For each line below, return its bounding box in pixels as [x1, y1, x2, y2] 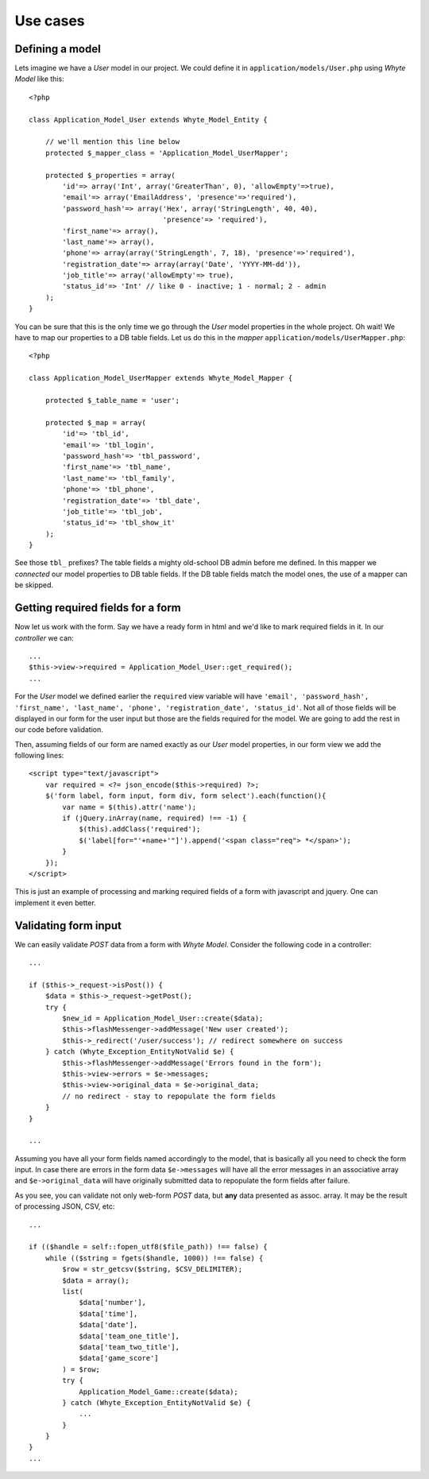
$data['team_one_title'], [79, 1331, 180, 1341]
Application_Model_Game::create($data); [79, 1387, 238, 1396]
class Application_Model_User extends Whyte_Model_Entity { [29, 115, 268, 124]
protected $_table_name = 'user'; [44, 396, 180, 405]
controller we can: [14, 633, 75, 643]
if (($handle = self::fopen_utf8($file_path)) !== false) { [29, 1242, 268, 1252]
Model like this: [14, 74, 64, 83]
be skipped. [14, 580, 54, 590]
